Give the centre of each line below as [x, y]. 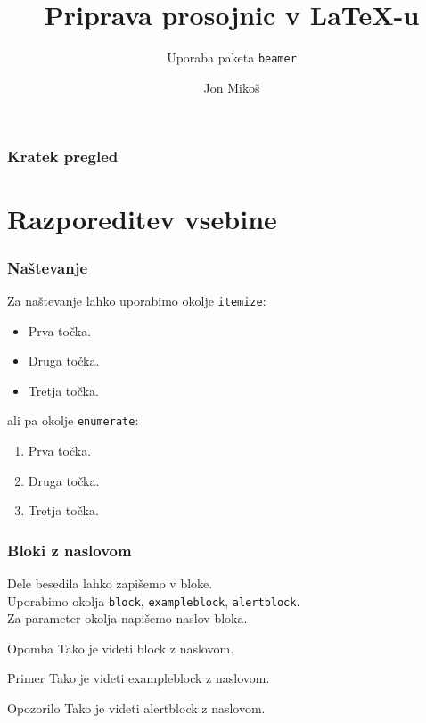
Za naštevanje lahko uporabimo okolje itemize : [137, 300]
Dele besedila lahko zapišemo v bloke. [110, 583]
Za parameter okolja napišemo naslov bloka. [127, 618]
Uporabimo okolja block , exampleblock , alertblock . [154, 600]
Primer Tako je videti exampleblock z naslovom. [139, 678]
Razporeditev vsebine [142, 219]
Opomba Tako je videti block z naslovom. [121, 648]
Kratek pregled [63, 156]
